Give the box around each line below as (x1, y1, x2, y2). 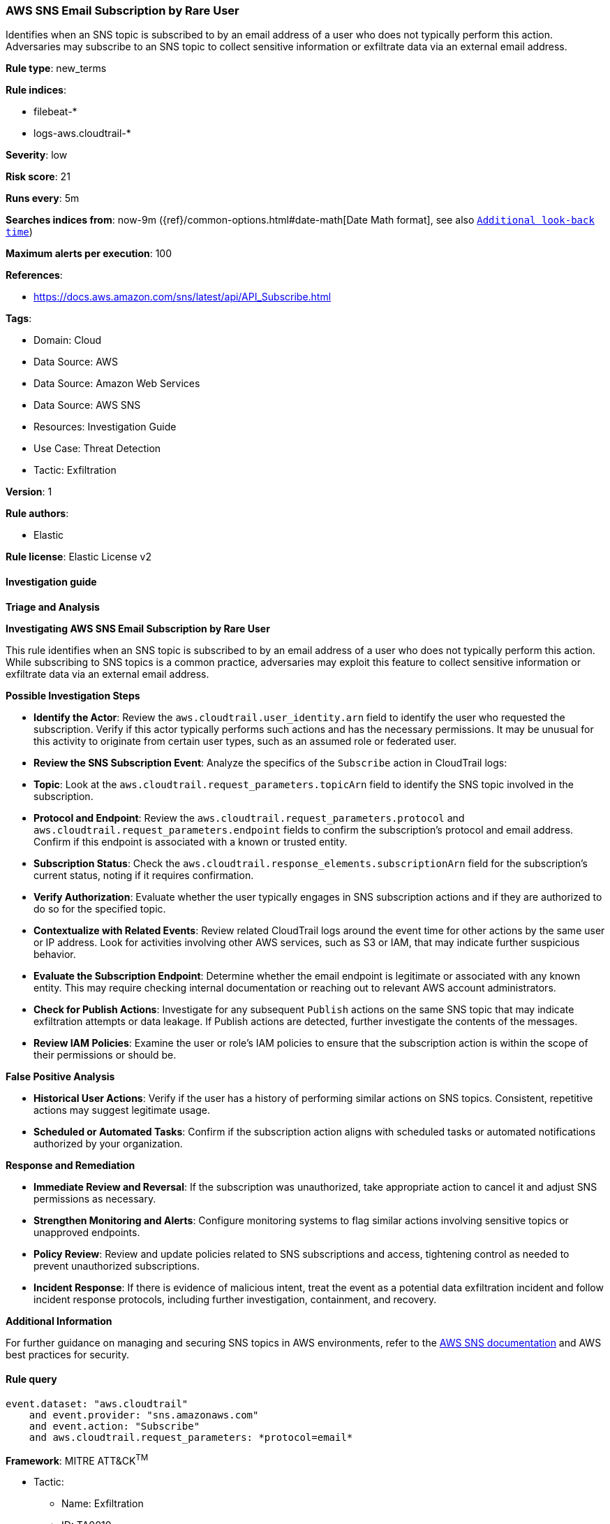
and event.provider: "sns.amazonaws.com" (29, 1409, 259, 1421)
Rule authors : (6, 507, 69, 520)
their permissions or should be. (34, 1048, 177, 1061)
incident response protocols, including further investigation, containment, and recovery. (34, 1293, 437, 1305)
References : (6, 269, 63, 282)
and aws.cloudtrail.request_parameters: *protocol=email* (29, 1431, 353, 1443)
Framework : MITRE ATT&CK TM (6, 1452, 149, 1467)
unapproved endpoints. (34, 1226, 140, 1238)
